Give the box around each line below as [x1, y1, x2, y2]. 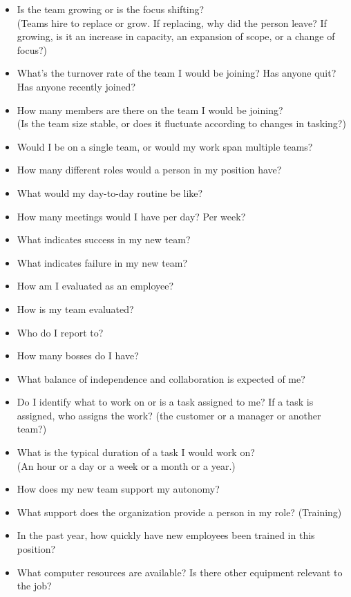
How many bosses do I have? [17, 348, 139, 363]
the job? [17, 578, 52, 593]
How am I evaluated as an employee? [17, 278, 174, 293]
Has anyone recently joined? [17, 79, 136, 93]
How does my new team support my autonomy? [17, 482, 220, 496]
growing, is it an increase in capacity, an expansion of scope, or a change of [17, 29, 335, 44]
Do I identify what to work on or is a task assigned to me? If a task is [17, 395, 314, 409]
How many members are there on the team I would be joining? [17, 102, 283, 117]
